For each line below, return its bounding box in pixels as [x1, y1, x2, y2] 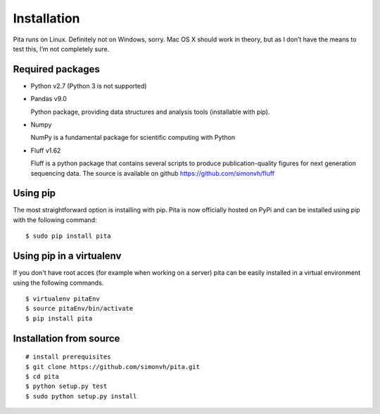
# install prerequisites [25, 353, 111, 361]
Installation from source [13, 332, 120, 344]
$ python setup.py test [25, 382, 108, 390]
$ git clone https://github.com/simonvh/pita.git [25, 363, 201, 370]
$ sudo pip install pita [25, 232, 111, 240]
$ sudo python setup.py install [25, 392, 137, 400]
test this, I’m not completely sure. [13, 44, 110, 53]
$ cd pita [25, 373, 59, 380]
